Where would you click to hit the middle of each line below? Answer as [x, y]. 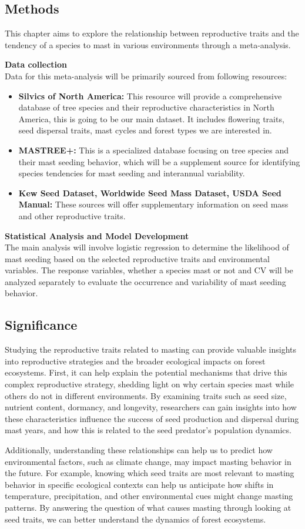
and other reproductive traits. [72, 215]
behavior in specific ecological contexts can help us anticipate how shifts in [139, 484]
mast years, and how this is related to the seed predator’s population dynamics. [148, 430]
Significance [41, 325]
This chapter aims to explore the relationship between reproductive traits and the [152, 33]
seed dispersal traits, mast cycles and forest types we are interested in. [145, 130]
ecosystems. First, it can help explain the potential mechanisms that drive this [146, 372]
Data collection [36, 64]
